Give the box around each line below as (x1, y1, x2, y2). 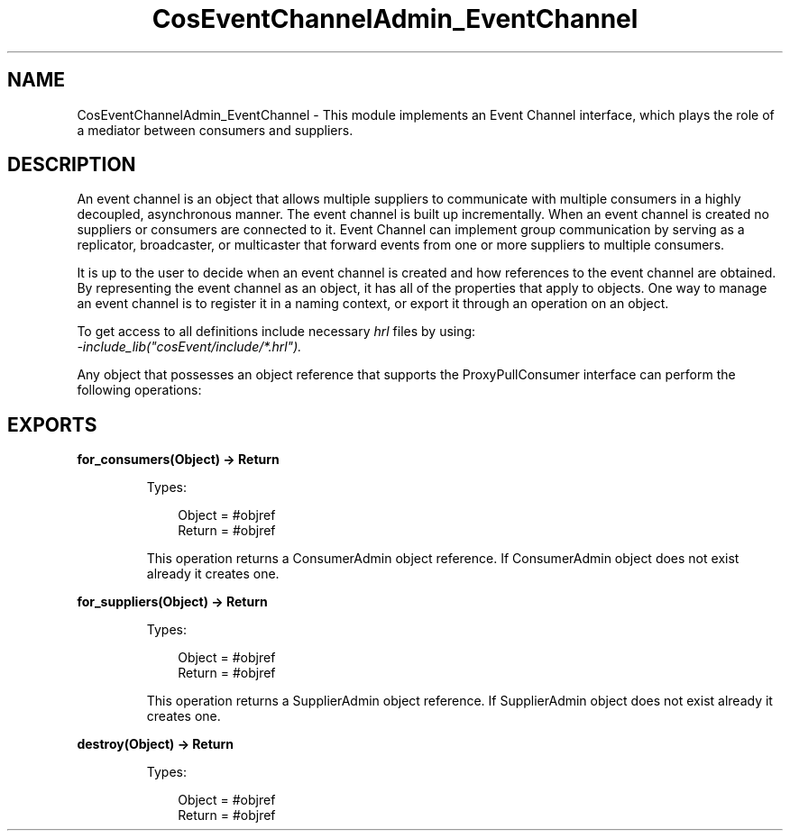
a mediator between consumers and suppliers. (77, 122, 354, 138)
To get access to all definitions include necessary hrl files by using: (77, 323, 476, 340)
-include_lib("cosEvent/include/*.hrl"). (77, 339, 302, 355)
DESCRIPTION (7, 153, 136, 177)
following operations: (77, 382, 202, 398)
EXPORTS (7, 413, 97, 436)
